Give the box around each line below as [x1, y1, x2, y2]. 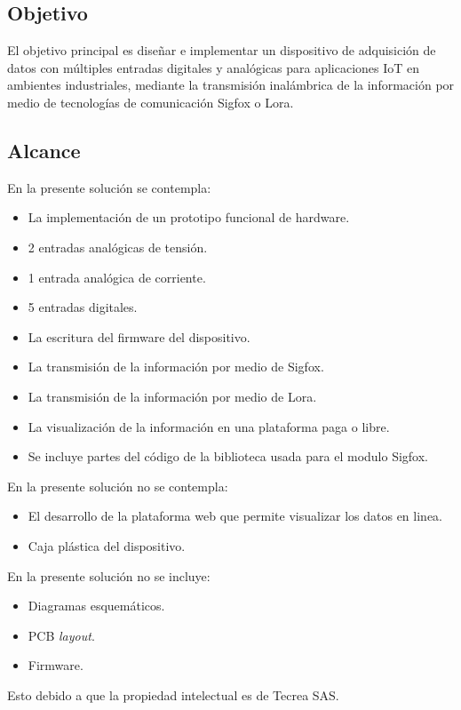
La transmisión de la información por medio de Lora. [28, 387, 317, 405]
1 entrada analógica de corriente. [28, 267, 206, 286]
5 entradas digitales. [28, 298, 138, 316]
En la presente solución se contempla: [7, 178, 211, 196]
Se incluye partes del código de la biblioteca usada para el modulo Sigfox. [28, 447, 428, 466]
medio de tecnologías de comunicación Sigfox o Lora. [7, 92, 294, 111]
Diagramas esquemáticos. [28, 596, 165, 615]
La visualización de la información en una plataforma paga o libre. [28, 417, 390, 435]
